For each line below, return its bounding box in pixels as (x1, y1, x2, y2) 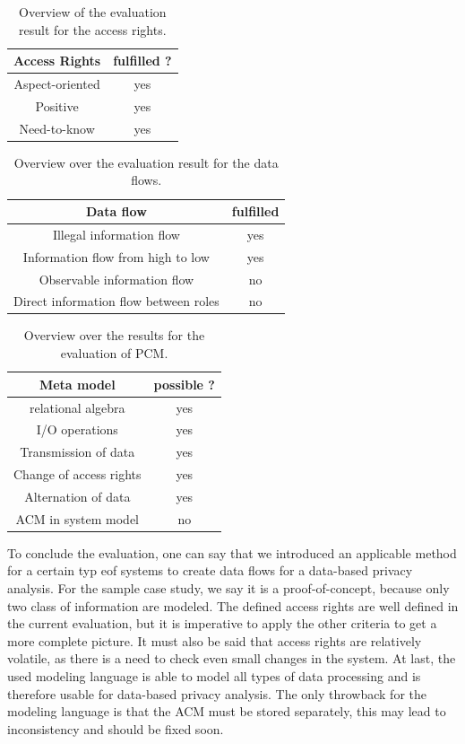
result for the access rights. (19, 20, 167, 39)
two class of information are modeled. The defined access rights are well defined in (7, 596, 459, 615)
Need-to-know (19, 118, 95, 137)
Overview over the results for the (23, 326, 205, 345)
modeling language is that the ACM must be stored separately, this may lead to (7, 702, 446, 721)
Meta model (39, 374, 116, 393)
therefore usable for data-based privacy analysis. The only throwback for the (7, 684, 427, 703)
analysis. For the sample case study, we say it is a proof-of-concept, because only (7, 579, 450, 597)
